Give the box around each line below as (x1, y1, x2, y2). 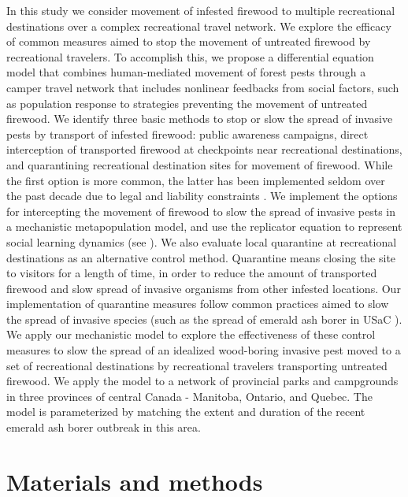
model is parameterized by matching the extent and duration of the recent (6, 403, 365, 420)
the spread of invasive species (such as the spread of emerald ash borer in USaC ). (6, 310, 402, 327)
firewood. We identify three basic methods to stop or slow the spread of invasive (6, 110, 393, 127)
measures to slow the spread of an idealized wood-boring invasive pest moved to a (6, 342, 401, 358)
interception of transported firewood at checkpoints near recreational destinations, (6, 141, 402, 158)
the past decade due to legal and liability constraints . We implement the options (6, 187, 398, 204)
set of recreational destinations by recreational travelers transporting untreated (6, 357, 388, 373)
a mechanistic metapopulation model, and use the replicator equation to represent (6, 218, 402, 235)
